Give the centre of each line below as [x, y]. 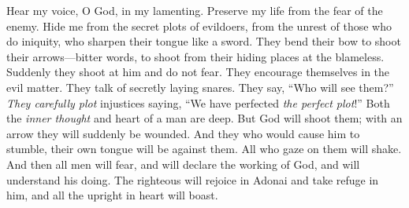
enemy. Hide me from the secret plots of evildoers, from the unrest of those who [199, 26]
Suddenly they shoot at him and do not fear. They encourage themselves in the [198, 72]
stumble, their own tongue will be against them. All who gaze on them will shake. [204, 149]
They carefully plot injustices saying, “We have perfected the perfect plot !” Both [198, 102]
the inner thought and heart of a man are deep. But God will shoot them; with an [204, 118]
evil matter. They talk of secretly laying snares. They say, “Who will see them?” [200, 87]
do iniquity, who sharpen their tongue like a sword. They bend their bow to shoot [204, 41]
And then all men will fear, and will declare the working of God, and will [183, 164]
